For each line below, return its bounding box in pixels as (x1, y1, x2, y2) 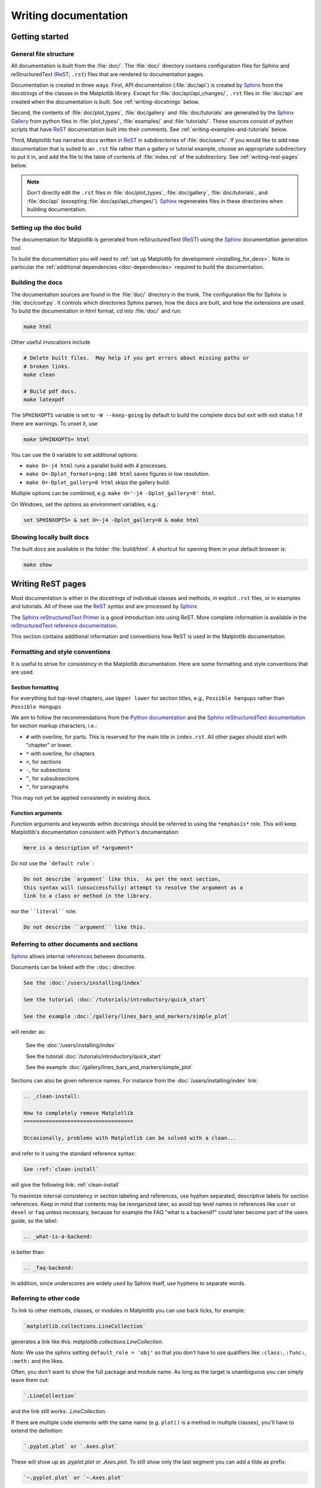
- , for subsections (26, 767, 71, 774)
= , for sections (26, 758, 62, 765)
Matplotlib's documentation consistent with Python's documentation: (11, 829, 180, 836)
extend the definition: (11, 1427, 64, 1434)
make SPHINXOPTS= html (23, 436, 90, 443)
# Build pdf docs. (23, 387, 77, 395)
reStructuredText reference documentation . (11, 622, 118, 629)
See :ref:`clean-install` (23, 1166, 99, 1173)
